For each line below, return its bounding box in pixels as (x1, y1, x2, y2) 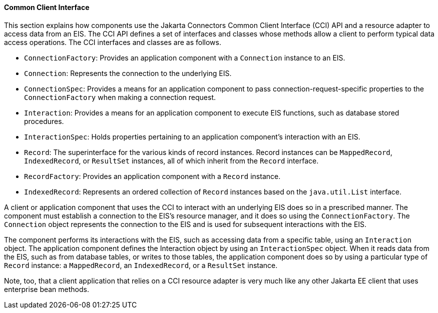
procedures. (24, 116, 64, 125)
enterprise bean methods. (4, 284, 90, 293)
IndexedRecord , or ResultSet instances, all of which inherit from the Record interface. (24, 156, 319, 165)
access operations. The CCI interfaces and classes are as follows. (4, 37, 221, 46)
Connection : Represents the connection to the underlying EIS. (24, 68, 232, 77)
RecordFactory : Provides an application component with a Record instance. (24, 171, 281, 180)
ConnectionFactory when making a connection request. (24, 92, 216, 101)
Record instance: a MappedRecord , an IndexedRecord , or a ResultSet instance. (4, 260, 278, 269)
